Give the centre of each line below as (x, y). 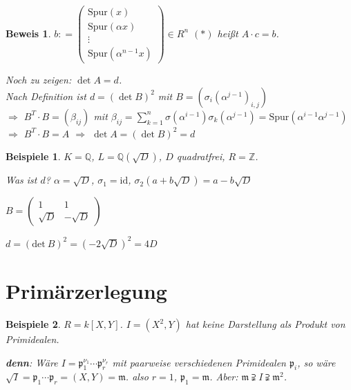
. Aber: (224, 377)
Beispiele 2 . (33, 324)
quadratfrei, (201, 156)
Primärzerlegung (86, 291)
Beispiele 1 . (33, 156)
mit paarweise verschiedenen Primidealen (199, 362)
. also (137, 377)
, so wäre (316, 362)
